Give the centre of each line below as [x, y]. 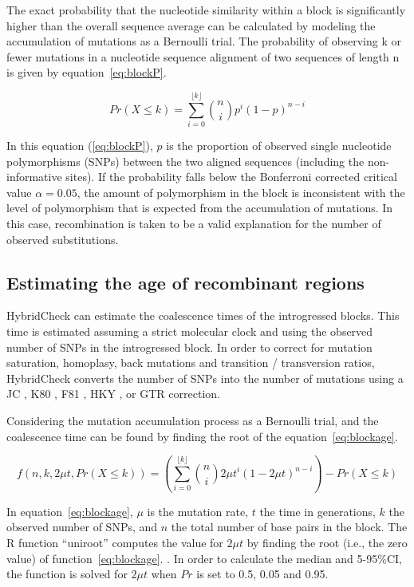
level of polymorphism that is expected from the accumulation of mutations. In [200, 208]
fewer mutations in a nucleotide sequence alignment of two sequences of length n [203, 56]
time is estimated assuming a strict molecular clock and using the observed [190, 331]
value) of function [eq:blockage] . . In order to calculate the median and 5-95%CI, [204, 558]
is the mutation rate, [197, 511]
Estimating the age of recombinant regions [185, 282]
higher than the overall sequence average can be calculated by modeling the [191, 25]
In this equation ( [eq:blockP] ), [80, 146]
